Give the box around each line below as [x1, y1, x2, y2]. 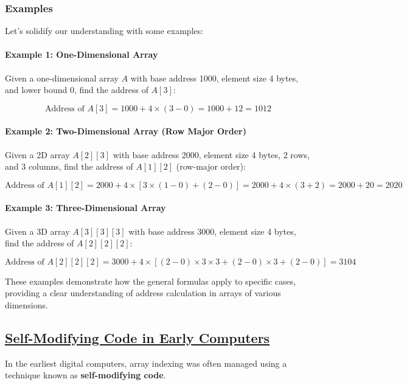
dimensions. [5, 298, 48, 311]
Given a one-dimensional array [5, 71, 119, 84]
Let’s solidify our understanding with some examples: [5, 24, 204, 37]
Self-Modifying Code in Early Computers [5, 328, 270, 347]
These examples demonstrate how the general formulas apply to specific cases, [5, 274, 296, 287]
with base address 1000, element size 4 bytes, [130, 71, 299, 84]
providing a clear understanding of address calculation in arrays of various [5, 286, 281, 299]
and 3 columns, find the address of [5, 160, 133, 173]
